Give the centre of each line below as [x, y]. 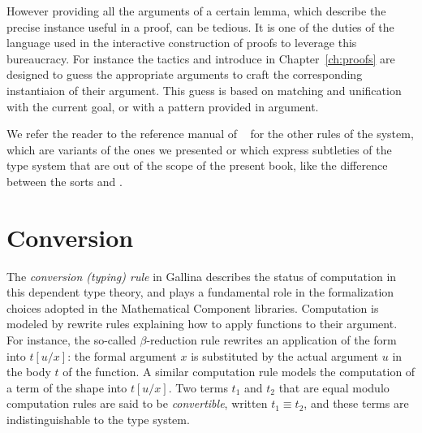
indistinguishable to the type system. [98, 419]
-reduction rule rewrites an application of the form [271, 340]
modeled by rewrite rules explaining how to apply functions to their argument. [202, 324]
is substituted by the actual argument [285, 355]
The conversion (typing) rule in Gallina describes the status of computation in [202, 276]
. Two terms [198, 387]
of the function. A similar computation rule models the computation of [239, 372]
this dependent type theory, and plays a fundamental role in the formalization [200, 292]
